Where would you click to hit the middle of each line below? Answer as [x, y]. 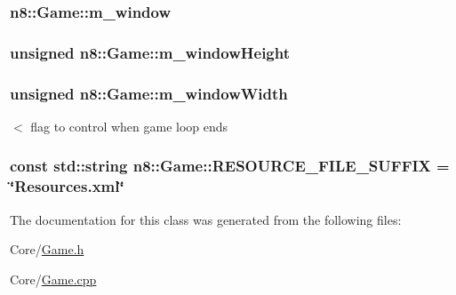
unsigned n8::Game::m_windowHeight [150, 52]
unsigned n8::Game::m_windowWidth [149, 93]
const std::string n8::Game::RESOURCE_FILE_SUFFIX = [230, 166]
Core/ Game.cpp [53, 279]
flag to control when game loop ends [129, 126]
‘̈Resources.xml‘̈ [67, 186]
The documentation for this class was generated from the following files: [206, 219]
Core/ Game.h [47, 249]
